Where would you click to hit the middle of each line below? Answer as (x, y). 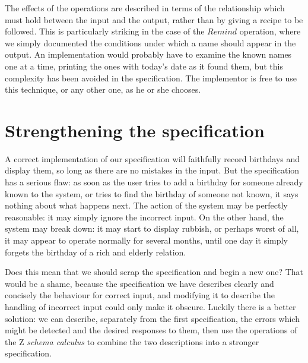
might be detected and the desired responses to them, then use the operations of (151, 330)
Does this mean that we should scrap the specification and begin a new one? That (154, 272)
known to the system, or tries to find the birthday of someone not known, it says (152, 193)
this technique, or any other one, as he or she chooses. (103, 89)
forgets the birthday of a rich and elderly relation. (96, 252)
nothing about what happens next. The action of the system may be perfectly (146, 205)
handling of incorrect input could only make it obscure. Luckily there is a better (150, 307)
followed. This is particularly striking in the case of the (105, 31)
